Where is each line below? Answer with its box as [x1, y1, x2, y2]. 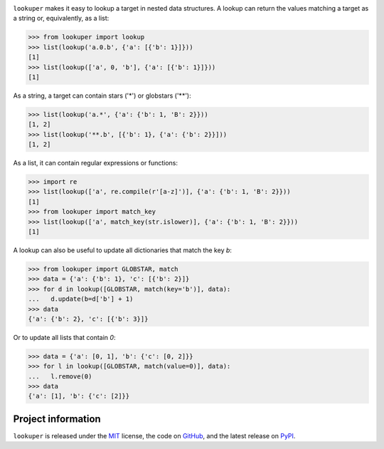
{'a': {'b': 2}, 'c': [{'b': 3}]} [28, 314, 149, 323]
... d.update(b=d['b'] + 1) [28, 295, 134, 303]
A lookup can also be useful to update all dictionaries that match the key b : [13, 246, 233, 254]
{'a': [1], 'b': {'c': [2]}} [28, 392, 130, 401]
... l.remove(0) [28, 372, 92, 381]
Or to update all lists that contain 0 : [13, 333, 116, 341]
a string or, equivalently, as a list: [13, 14, 110, 23]
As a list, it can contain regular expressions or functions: [13, 159, 178, 167]
